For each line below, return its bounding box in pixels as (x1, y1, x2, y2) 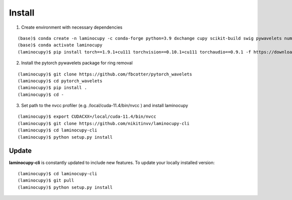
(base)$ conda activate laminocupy (18, 42, 103, 48)
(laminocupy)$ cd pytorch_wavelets (18, 78, 103, 84)
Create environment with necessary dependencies (21, 24, 123, 30)
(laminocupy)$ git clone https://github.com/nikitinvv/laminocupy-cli (18, 121, 190, 126)
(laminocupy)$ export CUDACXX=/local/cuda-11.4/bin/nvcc (18, 114, 157, 119)
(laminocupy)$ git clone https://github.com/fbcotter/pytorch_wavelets (18, 71, 192, 77)
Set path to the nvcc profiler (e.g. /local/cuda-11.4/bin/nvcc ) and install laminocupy (21, 103, 188, 109)
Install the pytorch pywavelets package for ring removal (21, 60, 133, 66)
